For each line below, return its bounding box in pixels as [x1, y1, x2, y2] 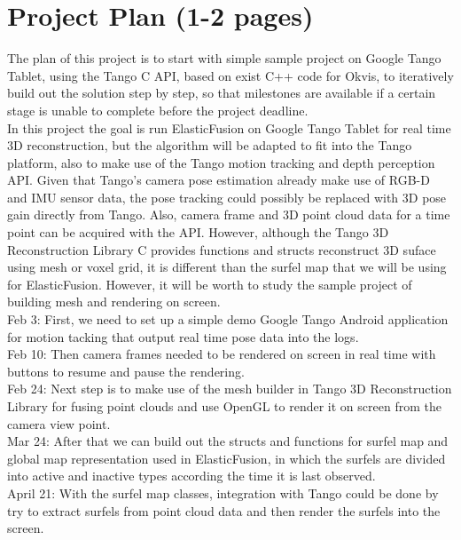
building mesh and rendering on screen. [7, 292, 221, 311]
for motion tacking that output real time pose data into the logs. [7, 327, 359, 345]
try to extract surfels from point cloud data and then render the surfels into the [7, 501, 441, 520]
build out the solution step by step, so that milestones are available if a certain [7, 83, 436, 102]
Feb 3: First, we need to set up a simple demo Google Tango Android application [7, 310, 449, 329]
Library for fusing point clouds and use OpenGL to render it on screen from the [7, 397, 441, 415]
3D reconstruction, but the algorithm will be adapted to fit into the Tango [7, 136, 412, 155]
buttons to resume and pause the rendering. [7, 361, 245, 380]
